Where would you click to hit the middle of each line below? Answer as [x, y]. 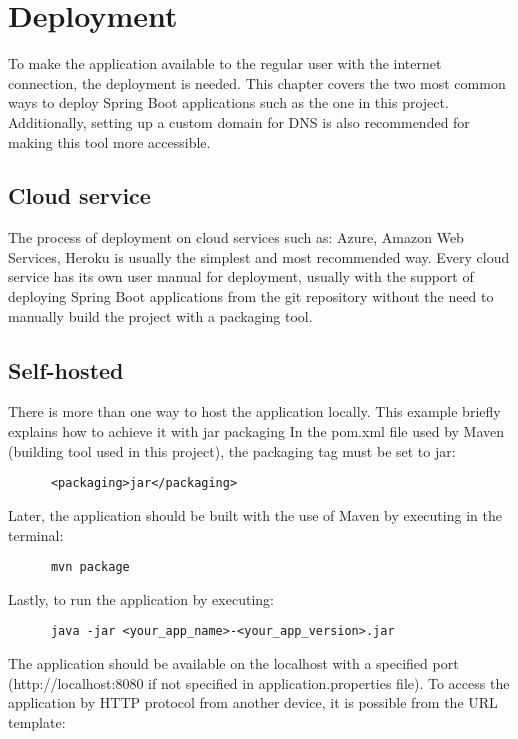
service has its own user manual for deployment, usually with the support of [241, 276]
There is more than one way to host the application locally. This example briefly [254, 411]
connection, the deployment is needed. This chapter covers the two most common [257, 82]
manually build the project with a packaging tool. [160, 315]
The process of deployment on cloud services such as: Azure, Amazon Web [236, 237]
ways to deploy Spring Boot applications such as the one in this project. [228, 102]
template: [37, 721]
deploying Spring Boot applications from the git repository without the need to [251, 296]
